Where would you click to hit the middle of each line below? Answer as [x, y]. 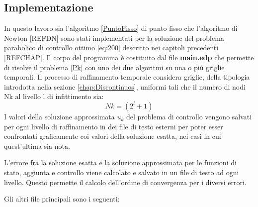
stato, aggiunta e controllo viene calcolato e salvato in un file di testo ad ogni [122, 172]
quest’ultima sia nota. [37, 146]
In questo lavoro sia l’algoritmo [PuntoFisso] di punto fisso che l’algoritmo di [121, 28]
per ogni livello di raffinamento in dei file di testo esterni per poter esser [114, 126]
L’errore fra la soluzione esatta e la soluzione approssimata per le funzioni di [120, 162]
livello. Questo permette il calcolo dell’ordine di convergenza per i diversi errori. [125, 182]
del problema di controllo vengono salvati [189, 116]
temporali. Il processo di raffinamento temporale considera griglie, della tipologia [127, 77]
